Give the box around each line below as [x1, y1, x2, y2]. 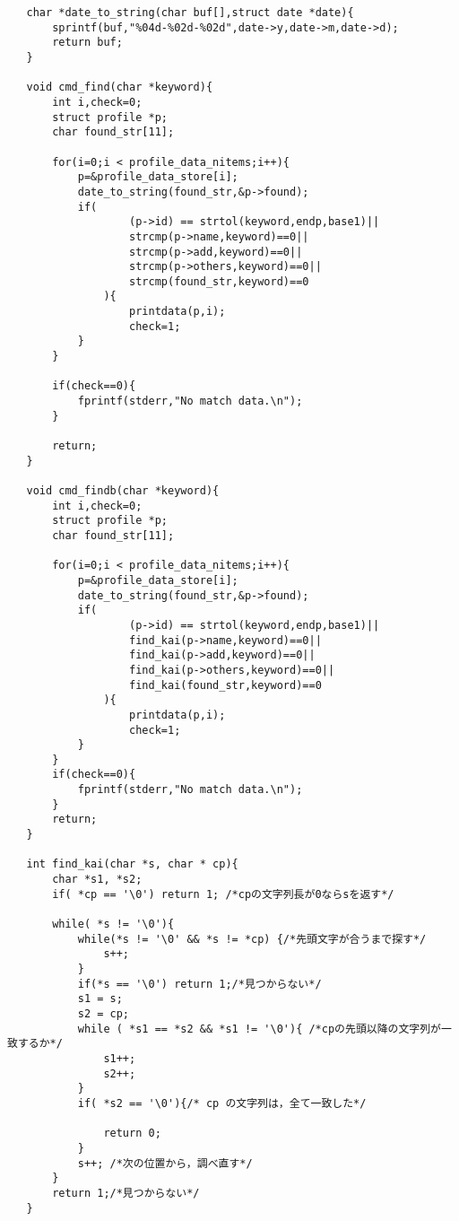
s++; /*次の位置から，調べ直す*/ [77, 1156, 253, 1170]
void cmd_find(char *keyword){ [26, 81, 213, 94]
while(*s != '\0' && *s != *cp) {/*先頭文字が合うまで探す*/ [77, 932, 427, 946]
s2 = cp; [77, 1007, 130, 1020]
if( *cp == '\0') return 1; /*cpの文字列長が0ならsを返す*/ [52, 887, 394, 901]
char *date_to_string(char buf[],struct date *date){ [26, 6, 354, 19]
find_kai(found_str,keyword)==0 [129, 678, 322, 692]
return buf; [52, 36, 123, 49]
